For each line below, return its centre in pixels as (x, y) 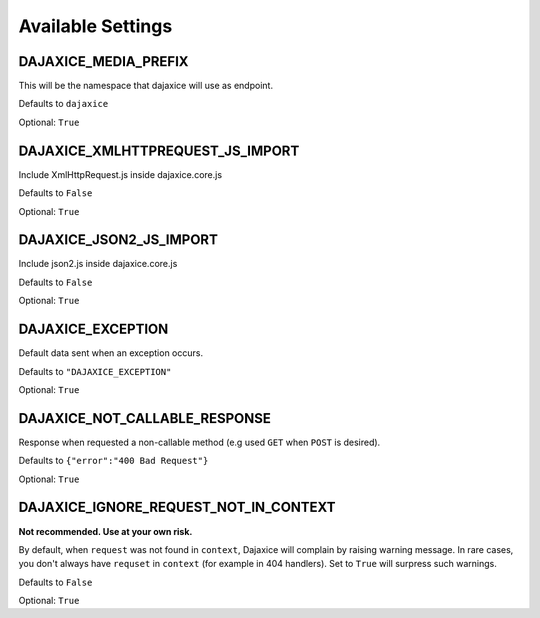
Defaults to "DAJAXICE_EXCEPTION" (95, 371)
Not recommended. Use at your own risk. (105, 531)
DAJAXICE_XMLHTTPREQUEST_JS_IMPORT (159, 150)
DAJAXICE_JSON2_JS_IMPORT (118, 240)
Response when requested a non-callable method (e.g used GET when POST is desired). (199, 442)
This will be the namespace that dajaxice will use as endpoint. (146, 86)
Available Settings (95, 26)
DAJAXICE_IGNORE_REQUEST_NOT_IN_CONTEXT (177, 507)
